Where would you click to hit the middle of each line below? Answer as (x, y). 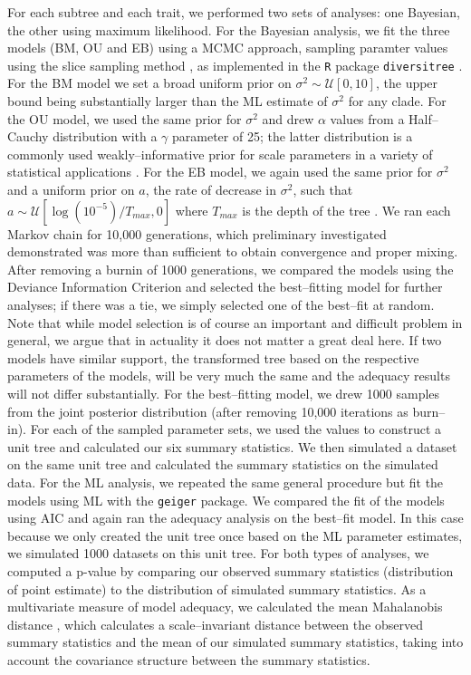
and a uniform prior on (71, 189)
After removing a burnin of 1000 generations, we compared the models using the (231, 269)
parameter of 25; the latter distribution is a (293, 136)
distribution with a (105, 136)
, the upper (407, 83)
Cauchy (28, 136)
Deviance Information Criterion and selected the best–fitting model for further (225, 287)
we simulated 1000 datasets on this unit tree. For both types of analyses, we (218, 553)
